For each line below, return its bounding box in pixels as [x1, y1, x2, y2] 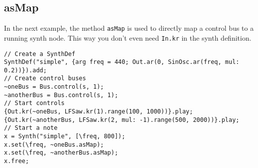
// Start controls [4, 100, 65, 107]
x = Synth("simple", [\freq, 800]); [4, 133, 126, 140]
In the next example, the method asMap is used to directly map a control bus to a [4, 23, 254, 33]
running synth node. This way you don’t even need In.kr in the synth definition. [4, 32, 252, 43]
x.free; [4, 158, 29, 165]
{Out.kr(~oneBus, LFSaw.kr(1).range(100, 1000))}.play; [4, 108, 193, 115]
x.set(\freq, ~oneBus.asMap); [4, 141, 104, 148]
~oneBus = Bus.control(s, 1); [4, 83, 104, 91]
